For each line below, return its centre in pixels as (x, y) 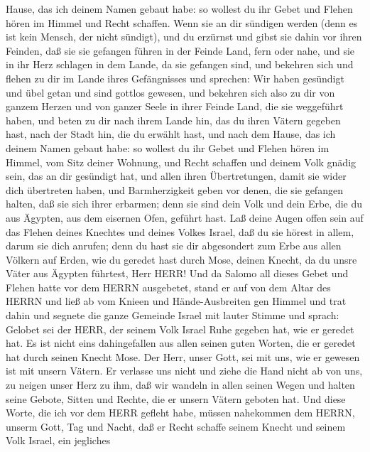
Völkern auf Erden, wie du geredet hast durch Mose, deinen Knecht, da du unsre (181, 259)
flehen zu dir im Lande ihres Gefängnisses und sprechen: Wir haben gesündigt (175, 78)
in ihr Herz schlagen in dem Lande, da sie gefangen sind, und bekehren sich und (180, 64)
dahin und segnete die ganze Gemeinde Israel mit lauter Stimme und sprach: (173, 315)
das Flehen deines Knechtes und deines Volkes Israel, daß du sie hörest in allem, (180, 231)
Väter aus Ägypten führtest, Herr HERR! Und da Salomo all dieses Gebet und (177, 273)
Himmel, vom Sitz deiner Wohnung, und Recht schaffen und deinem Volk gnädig (181, 162)
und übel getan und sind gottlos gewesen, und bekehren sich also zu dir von (170, 92)
